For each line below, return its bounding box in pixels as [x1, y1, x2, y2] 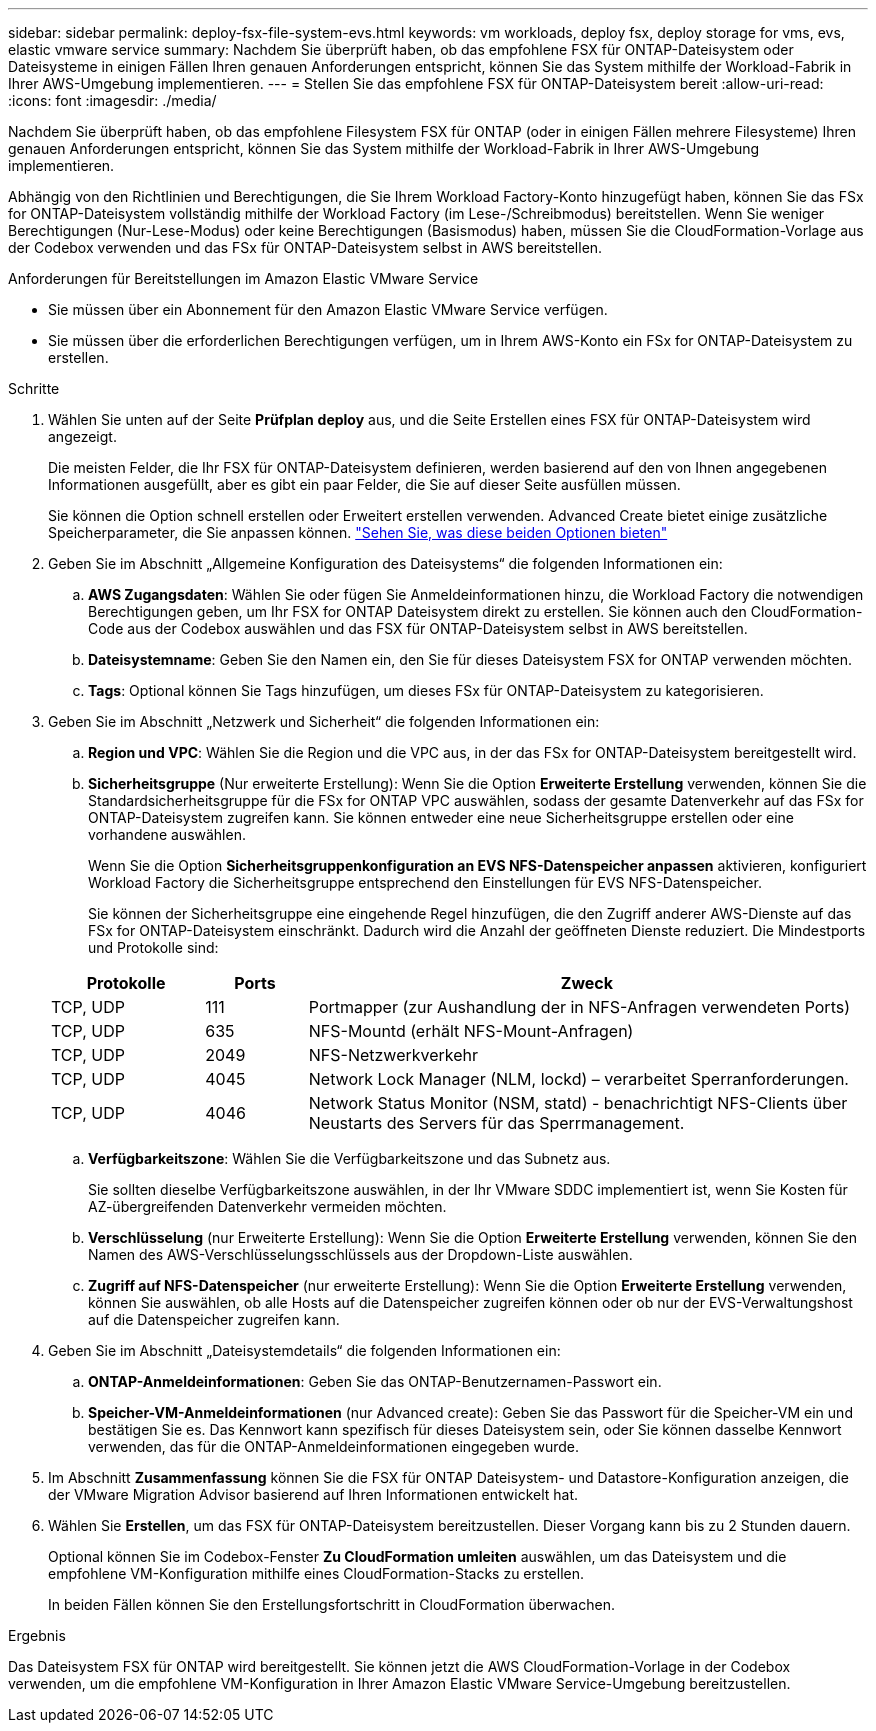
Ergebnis [8, 1627, 66, 1644]
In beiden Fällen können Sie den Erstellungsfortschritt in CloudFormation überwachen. [48, 1596, 615, 1613]
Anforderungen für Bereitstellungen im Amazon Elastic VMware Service [8, 270, 479, 287]
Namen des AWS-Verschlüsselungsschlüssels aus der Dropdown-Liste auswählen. [88, 1246, 633, 1263]
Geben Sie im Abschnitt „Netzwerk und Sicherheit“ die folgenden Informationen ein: [48, 713, 600, 730]
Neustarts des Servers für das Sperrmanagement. [308, 1113, 685, 1133]
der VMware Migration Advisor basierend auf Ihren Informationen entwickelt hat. [48, 1486, 579, 1503]
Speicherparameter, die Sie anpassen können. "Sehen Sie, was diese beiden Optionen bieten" [48, 524, 668, 541]
